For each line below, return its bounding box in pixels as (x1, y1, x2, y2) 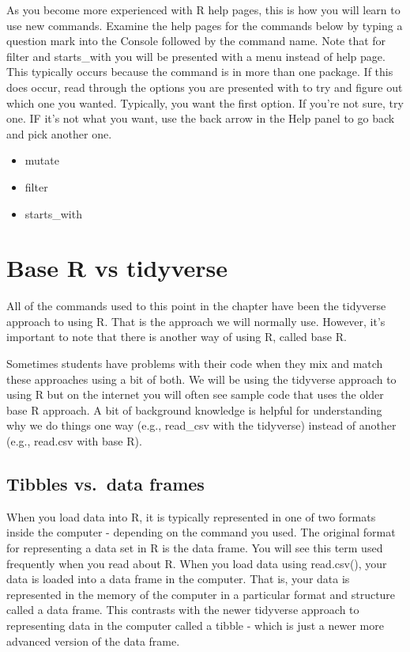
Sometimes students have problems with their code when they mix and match (6, 355, 383, 372)
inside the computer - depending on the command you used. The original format (6, 524, 396, 540)
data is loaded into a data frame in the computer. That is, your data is (6, 570, 350, 587)
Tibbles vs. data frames (6, 471, 205, 495)
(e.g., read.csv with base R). (6, 433, 142, 449)
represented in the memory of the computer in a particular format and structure (6, 586, 396, 602)
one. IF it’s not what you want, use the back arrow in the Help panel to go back (6, 110, 395, 127)
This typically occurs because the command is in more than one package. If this (6, 63, 393, 80)
